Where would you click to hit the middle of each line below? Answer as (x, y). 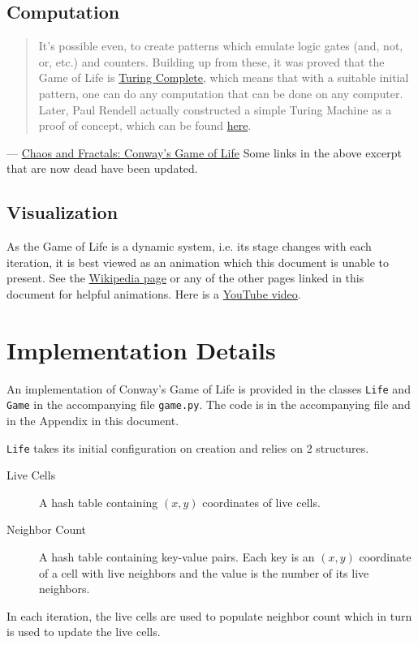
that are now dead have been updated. (102, 168)
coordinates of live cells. (261, 502)
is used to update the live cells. (84, 632)
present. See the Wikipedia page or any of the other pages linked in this (185, 278)
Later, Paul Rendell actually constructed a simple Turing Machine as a (215, 109)
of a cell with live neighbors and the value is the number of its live (204, 572)
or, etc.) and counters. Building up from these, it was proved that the (211, 61)
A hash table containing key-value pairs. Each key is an (177, 557)
